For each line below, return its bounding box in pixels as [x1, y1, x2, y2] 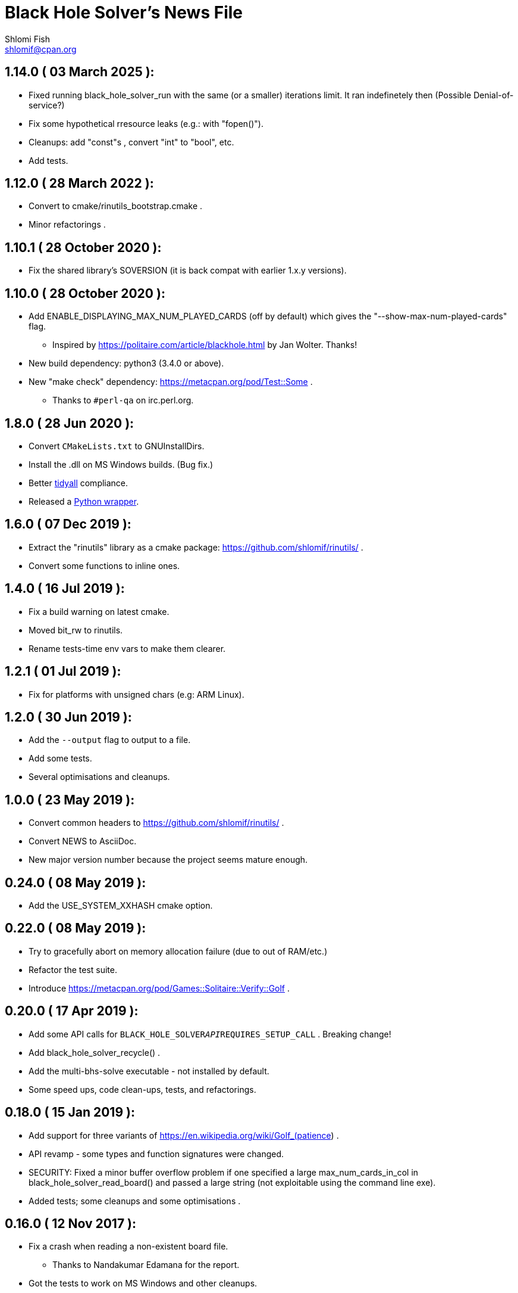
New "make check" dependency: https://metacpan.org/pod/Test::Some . [29, 377, 313, 387]
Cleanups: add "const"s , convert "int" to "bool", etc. [29, 136, 234, 147]
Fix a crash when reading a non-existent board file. [29, 1241, 228, 1252]
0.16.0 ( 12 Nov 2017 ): [5, 1216, 137, 1231]
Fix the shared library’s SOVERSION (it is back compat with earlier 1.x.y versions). [29, 265, 347, 276]
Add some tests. [29, 753, 92, 764]
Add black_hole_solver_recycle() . [29, 1047, 161, 1058]
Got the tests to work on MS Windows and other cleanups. [29, 1278, 258, 1289]
